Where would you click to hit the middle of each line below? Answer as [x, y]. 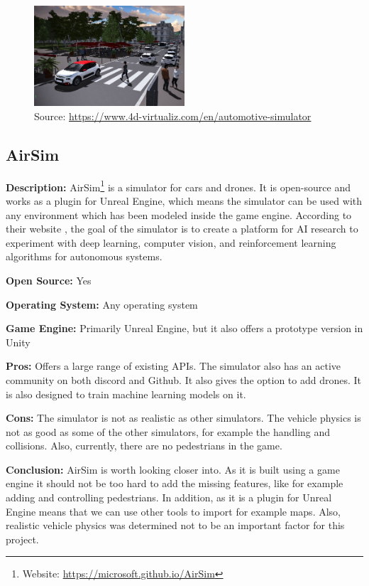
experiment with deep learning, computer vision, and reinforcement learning [171, 242]
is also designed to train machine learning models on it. [126, 394]
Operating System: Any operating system [102, 304]
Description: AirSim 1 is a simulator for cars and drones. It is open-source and [178, 186]
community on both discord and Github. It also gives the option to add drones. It [184, 379]
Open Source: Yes [49, 280]
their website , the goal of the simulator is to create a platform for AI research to [182, 229]
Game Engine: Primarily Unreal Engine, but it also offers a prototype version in [184, 328]
